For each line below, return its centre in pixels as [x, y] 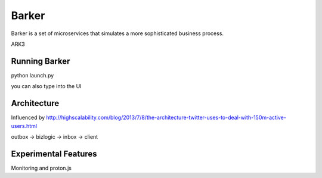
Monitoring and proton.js [41, 168]
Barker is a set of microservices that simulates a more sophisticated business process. [117, 33]
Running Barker [41, 61]
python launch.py [32, 75]
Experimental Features [54, 154]
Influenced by [28, 118]
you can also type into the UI [46, 86]
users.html [24, 126]
